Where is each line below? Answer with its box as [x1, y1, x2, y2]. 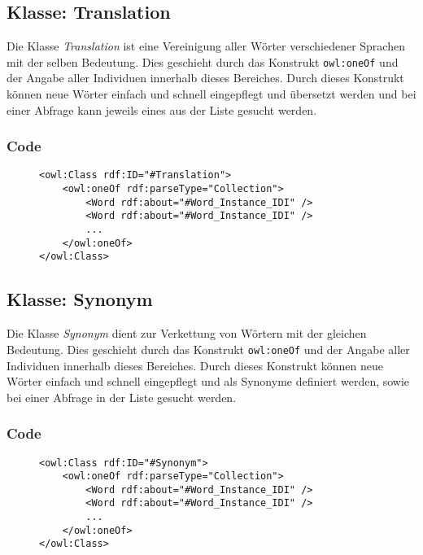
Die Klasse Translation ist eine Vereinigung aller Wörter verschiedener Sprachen [7, 37, 405, 55]
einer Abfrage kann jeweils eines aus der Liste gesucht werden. [7, 101, 317, 118]
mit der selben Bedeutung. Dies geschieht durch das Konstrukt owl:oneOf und [7, 53, 399, 70]
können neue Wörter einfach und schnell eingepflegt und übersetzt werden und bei [7, 85, 416, 103]
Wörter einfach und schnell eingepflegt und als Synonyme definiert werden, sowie [7, 373, 410, 390]
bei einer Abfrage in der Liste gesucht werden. [7, 388, 237, 405]
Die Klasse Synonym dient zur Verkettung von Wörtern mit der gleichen [7, 325, 367, 342]
